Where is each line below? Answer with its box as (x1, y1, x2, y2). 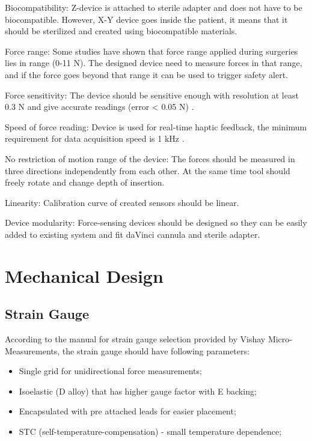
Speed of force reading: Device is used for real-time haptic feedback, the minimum (5, 120, 307, 133)
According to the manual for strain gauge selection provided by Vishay (5, 333, 266, 345)
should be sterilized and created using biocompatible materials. (5, 25, 237, 37)
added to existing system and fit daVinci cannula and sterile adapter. (5, 228, 260, 240)
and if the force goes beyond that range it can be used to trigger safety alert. (5, 68, 288, 80)
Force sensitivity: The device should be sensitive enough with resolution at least (5, 88, 299, 101)
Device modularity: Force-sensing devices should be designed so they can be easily (5, 216, 307, 229)
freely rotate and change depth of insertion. (5, 176, 165, 189)
